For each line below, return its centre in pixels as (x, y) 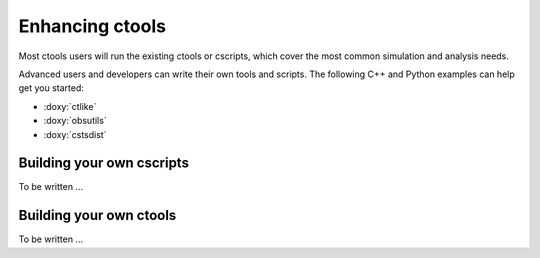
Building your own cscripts (104, 163)
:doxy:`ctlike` (70, 106)
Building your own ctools (97, 215)
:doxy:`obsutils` (75, 121)
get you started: (51, 88)
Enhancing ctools (92, 26)
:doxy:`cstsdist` (75, 134)
